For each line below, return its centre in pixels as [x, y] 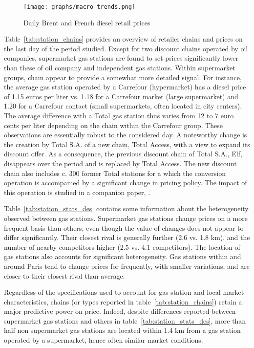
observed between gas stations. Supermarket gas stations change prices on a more [126, 218]
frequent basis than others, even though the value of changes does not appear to [124, 228]
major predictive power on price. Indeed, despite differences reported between [120, 311]
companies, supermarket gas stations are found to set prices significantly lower [121, 58]
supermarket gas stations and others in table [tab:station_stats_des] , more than [125, 320]
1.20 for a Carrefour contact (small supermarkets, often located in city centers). [123, 106]
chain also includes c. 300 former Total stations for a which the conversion [115, 173]
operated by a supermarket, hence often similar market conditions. [104, 340]
